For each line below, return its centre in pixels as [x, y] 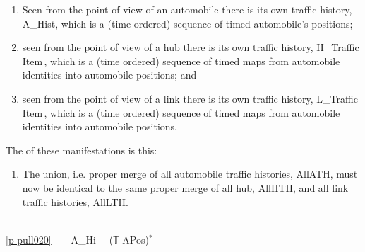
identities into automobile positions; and [109, 75]
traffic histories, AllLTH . [75, 201]
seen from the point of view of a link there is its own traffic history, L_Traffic [190, 98]
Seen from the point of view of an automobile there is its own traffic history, [187, 9]
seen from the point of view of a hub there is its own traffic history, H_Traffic [191, 47]
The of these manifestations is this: [82, 150]
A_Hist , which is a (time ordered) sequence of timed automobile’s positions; [187, 23]
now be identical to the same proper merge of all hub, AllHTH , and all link [185, 187]
